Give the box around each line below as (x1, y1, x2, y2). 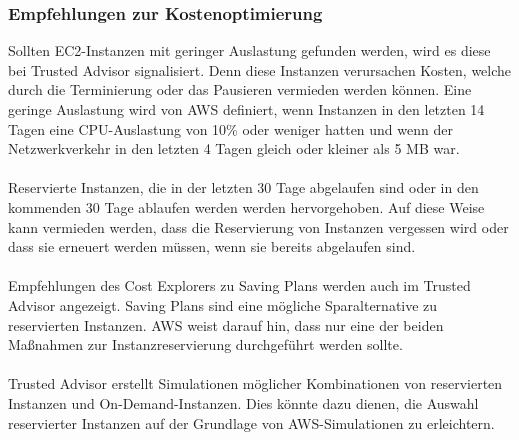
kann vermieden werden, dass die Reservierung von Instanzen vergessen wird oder (8, 216, 509, 237)
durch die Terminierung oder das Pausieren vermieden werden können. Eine (8, 79, 472, 100)
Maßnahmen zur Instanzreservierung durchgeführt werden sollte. (8, 334, 403, 355)
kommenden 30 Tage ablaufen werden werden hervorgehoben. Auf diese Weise (8, 196, 485, 217)
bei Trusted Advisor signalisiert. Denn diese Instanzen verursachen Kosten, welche (8, 59, 512, 80)
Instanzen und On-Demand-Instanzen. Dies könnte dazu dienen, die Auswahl (8, 392, 479, 413)
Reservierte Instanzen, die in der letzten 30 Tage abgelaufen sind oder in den (8, 177, 479, 198)
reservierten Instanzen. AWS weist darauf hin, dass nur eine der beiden (8, 314, 444, 335)
